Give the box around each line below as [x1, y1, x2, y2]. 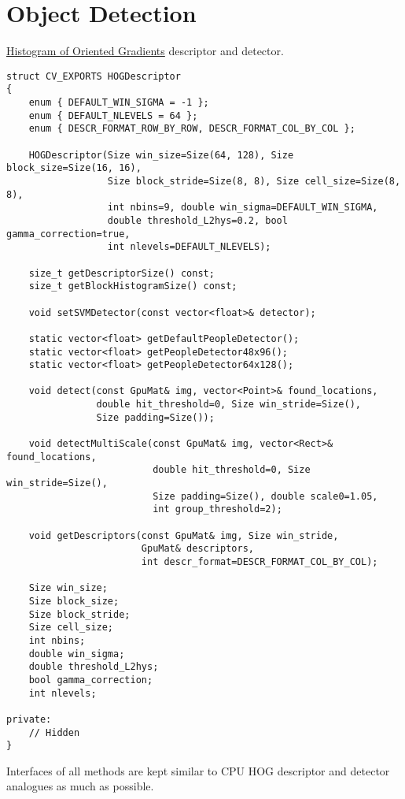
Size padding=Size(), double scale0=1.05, [153, 490, 378, 502]
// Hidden [28, 727, 80, 738]
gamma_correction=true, [6, 228, 131, 240]
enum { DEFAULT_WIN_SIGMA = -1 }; [28, 97, 209, 109]
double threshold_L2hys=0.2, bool [107, 214, 288, 226]
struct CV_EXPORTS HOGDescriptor [6, 70, 181, 82]
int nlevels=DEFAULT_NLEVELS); [107, 241, 271, 253]
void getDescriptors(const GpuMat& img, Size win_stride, [28, 530, 339, 541]
